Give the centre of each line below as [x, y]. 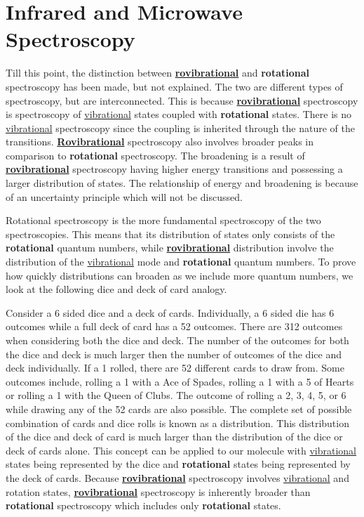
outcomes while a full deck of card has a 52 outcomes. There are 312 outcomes [174, 326]
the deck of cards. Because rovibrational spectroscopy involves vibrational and [177, 477]
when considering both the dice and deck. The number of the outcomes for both [177, 340]
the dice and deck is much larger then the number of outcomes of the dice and [174, 354]
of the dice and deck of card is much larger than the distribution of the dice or [174, 437]
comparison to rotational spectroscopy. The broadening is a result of [155, 155]
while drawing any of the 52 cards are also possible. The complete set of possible [179, 408]
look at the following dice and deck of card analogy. [116, 289]
